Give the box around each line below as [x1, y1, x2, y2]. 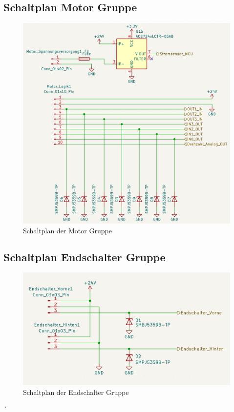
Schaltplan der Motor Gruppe [23, 225, 112, 235]
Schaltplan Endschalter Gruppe [3, 249, 166, 264]
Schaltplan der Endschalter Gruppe [23, 387, 129, 397]
